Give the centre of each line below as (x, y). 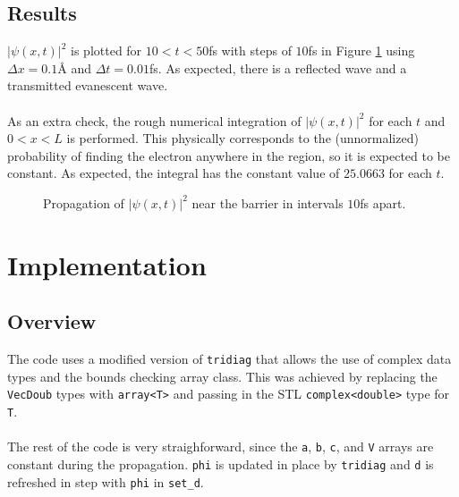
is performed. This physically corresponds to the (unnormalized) (242, 138)
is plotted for (106, 51)
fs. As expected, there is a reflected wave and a (278, 67)
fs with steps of (250, 51)
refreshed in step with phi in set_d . (106, 481)
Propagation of (84, 202)
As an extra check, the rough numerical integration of (154, 120)
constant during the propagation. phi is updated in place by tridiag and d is (221, 463)
